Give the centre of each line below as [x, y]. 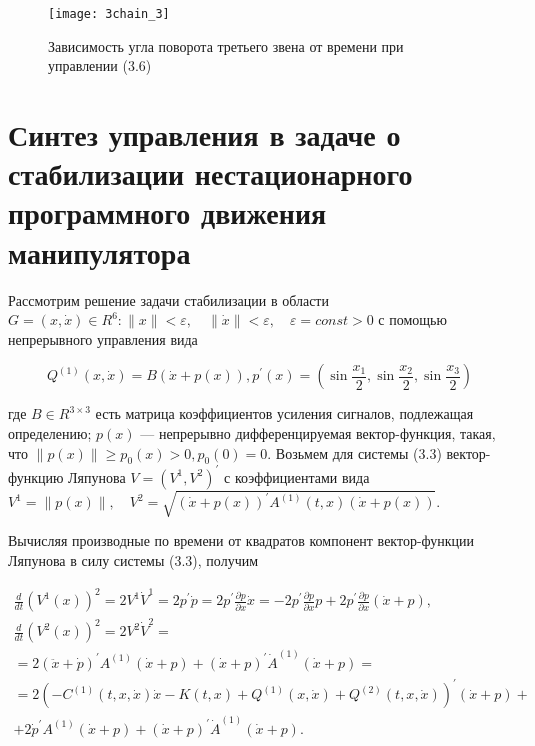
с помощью [412, 319]
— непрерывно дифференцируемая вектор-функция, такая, [318, 432]
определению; [50, 432]
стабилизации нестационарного [210, 173]
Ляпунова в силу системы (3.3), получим [133, 559]
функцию [36, 476]
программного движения [167, 212]
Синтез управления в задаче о [204, 134]
